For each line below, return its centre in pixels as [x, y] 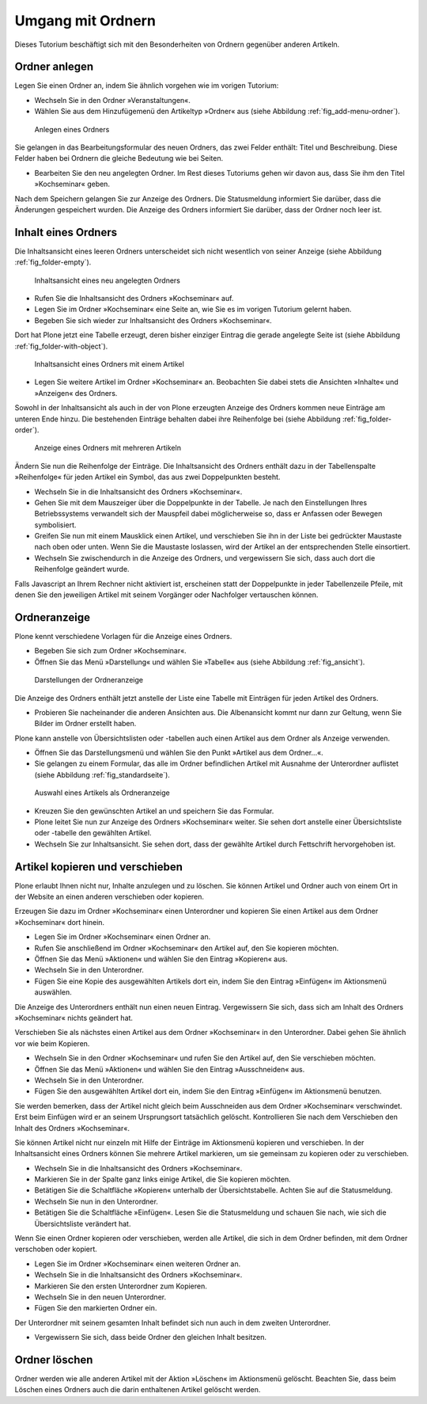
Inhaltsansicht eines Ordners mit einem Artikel [110, 364]
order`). [27, 430]
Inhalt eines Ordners [66, 232]
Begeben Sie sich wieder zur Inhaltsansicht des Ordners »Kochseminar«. [153, 320]
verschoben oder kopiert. [56, 1249]
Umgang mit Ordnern [85, 21]
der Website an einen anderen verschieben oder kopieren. [110, 897]
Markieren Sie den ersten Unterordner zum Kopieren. [121, 1286]
